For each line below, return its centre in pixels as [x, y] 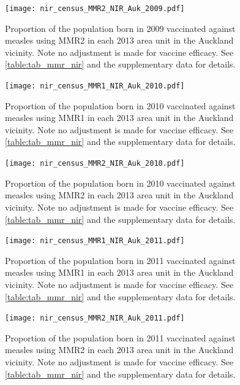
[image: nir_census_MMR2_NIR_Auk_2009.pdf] [95, 9]
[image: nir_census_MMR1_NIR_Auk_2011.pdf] [95, 241]
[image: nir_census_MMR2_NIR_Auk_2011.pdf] [95, 318]
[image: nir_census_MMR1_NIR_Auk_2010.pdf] [95, 86]
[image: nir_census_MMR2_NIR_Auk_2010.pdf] [95, 164]
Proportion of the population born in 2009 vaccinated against [120, 28]
